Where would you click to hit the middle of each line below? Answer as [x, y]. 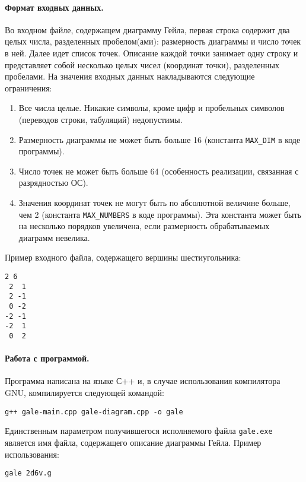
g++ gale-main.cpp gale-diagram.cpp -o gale [94, 412]
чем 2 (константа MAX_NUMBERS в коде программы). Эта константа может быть [160, 214]
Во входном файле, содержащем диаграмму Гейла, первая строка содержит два [147, 29]
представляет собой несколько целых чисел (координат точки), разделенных [142, 64]
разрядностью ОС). [53, 183]
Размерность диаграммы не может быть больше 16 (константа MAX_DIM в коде [160, 139]
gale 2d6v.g [28, 473]
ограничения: [28, 88]
